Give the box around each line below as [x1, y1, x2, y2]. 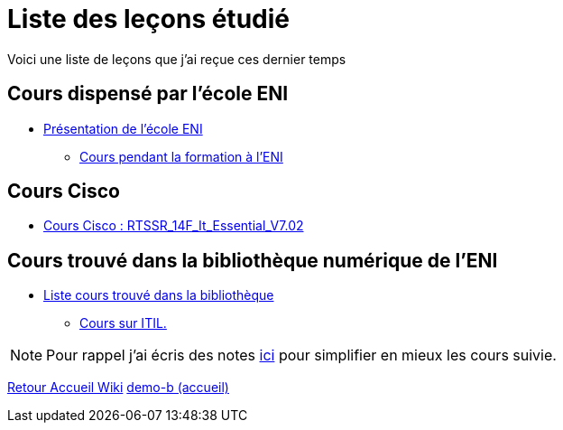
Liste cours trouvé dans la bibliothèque [43, 287, 274, 304]
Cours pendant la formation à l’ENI [79, 148, 283, 164]
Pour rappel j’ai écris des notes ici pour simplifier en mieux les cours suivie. [46, 346, 557, 365]
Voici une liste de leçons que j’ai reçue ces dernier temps [7, 51, 346, 67]
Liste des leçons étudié [7, 4, 290, 34]
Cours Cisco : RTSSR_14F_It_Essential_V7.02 [43, 218, 304, 234]
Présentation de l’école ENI [43, 120, 203, 136]
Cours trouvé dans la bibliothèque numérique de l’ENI [7, 248, 498, 272]
